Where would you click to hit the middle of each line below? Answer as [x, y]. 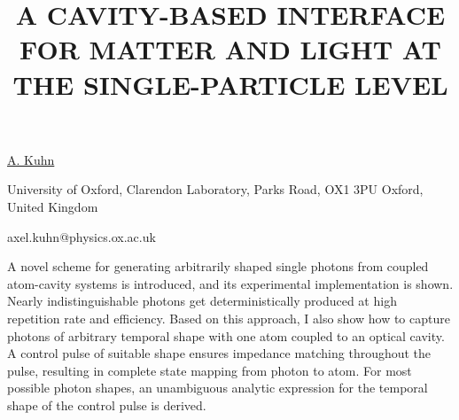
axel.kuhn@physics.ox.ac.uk [82, 236]
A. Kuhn [31, 159]
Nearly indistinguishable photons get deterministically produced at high [202, 301]
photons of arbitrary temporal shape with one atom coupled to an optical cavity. [226, 335]
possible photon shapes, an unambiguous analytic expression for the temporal [218, 388]
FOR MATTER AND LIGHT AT [230, 49]
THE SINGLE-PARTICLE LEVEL [230, 84]
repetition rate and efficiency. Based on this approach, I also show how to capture [229, 318]
